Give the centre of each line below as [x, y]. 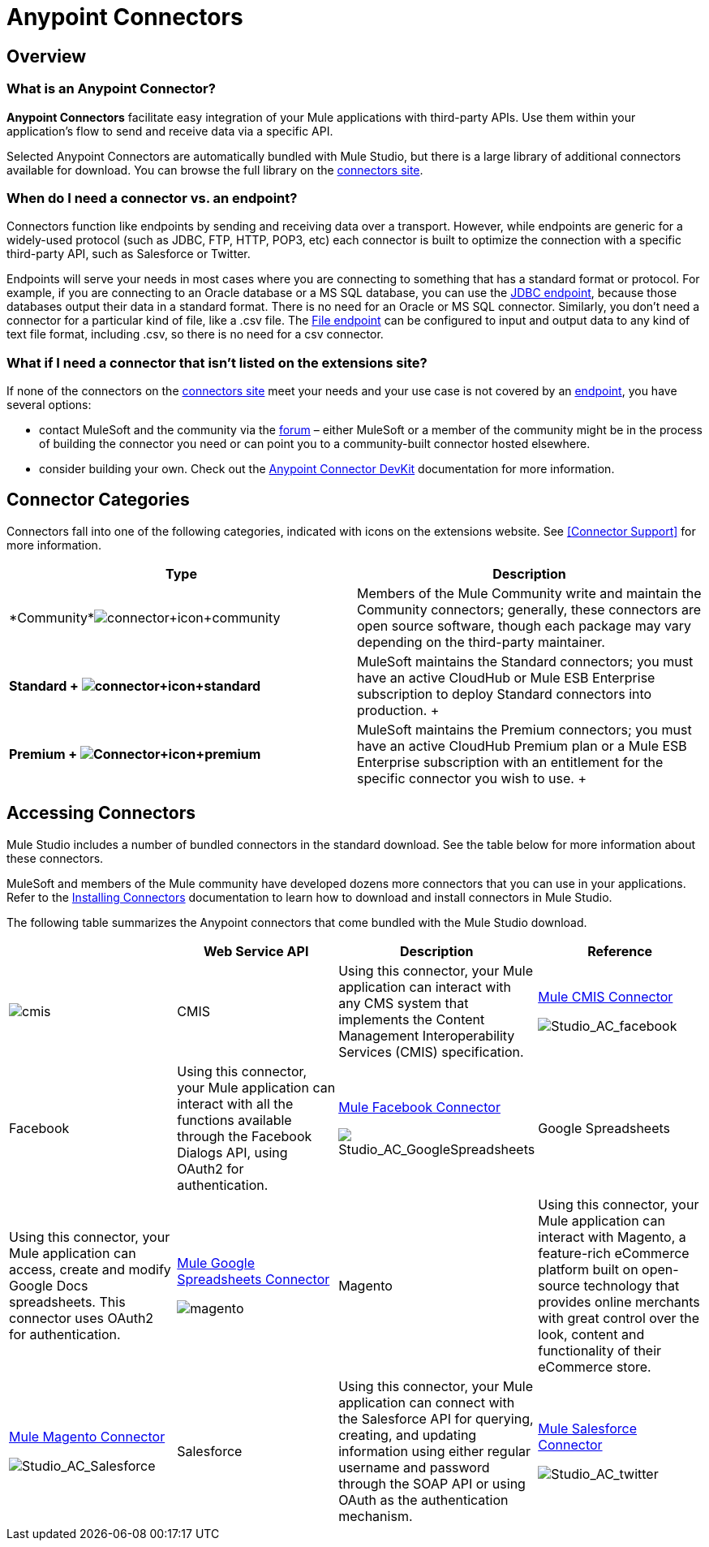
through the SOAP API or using [432, 1483]
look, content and [591, 1334]
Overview [47, 56]
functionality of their [600, 1350]
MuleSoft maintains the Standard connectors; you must [525, 661]
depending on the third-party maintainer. [481, 642]
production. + [398, 710]
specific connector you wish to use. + [472, 778]
